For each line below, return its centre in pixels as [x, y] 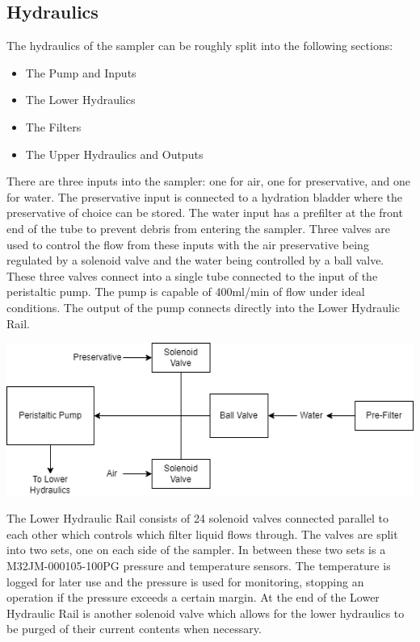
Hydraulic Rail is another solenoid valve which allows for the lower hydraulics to [206, 613]
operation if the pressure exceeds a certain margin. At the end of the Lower [193, 597]
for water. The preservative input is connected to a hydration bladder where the [205, 196]
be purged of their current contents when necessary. [134, 629]
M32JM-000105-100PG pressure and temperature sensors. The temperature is [199, 566]
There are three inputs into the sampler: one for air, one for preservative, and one [208, 181]
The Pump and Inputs [81, 72]
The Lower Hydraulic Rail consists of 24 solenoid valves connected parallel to [197, 518]
